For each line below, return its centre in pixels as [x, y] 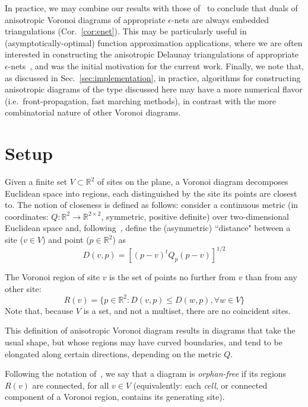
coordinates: [27, 216]
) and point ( [66, 240]
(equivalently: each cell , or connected [200, 385]
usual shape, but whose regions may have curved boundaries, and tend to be [144, 342]
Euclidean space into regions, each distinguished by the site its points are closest [151, 193]
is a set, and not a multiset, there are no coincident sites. [187, 310]
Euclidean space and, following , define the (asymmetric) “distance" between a [148, 228]
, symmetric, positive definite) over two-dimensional [195, 216]
